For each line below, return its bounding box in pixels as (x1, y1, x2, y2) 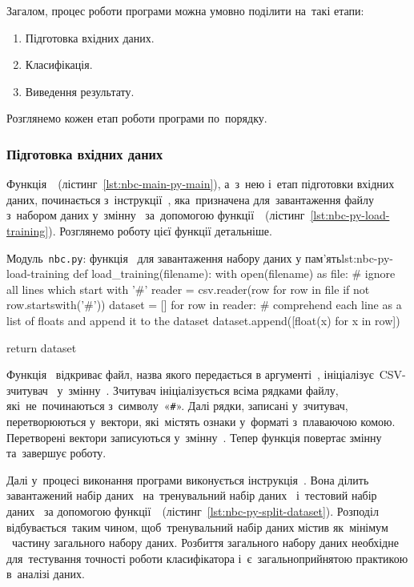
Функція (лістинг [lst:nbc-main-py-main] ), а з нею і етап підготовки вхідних (6, 175, 395, 192)
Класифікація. (25, 56, 93, 73)
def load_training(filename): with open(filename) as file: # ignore (73, 265, 396, 282)
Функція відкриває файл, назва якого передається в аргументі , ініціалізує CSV (6, 366, 403, 383)
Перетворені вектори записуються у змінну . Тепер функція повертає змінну (6, 428, 382, 445)
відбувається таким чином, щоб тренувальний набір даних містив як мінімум (6, 518, 388, 535)
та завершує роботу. (6, 444, 107, 461)
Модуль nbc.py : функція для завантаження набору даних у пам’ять (6, 249, 342, 266)
